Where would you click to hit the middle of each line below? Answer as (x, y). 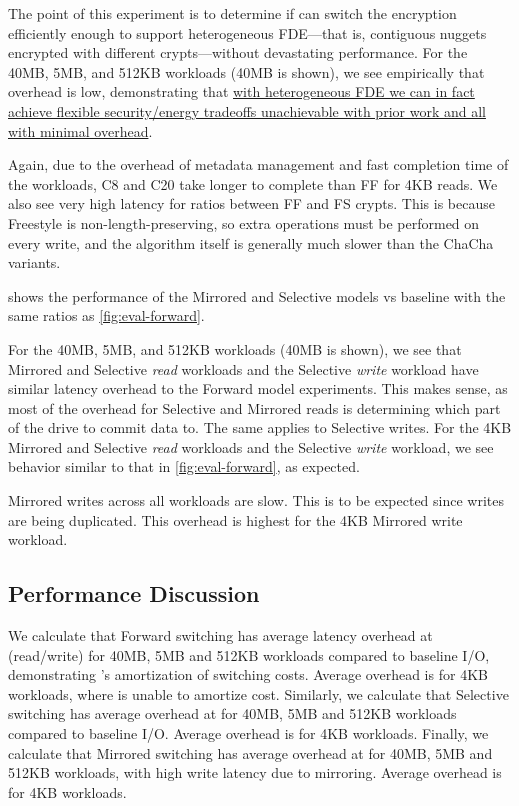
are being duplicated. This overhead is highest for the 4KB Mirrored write (235, 519)
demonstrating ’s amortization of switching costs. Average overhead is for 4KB (248, 674)
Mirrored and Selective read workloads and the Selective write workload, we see (251, 446)
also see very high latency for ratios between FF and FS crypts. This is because (251, 203)
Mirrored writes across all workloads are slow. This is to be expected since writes (256, 500)
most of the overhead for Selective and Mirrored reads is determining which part (254, 407)
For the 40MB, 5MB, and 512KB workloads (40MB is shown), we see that (235, 348)
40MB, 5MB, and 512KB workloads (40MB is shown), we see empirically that (246, 71)
